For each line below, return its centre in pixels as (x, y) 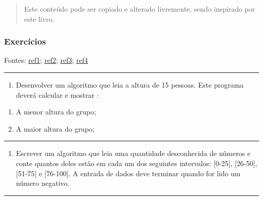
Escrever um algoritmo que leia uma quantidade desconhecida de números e (133, 153)
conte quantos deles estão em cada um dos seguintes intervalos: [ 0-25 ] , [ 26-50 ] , (137, 163)
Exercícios (25, 41)
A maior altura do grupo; (55, 128)
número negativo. (43, 183)
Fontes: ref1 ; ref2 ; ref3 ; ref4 (46, 60)
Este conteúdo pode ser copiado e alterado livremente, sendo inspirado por (140, 9)
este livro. (39, 18)
